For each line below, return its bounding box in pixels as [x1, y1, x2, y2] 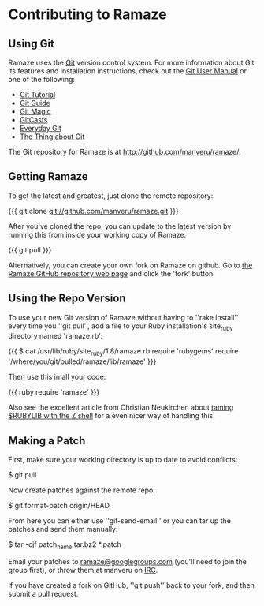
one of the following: [8, 75, 76, 84]
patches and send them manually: [8, 525, 118, 534]
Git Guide [19, 99, 50, 107]
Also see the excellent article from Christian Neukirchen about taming [8, 402, 234, 412]
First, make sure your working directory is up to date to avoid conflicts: [8, 455, 238, 465]
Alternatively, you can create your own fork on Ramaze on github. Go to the [8, 260, 253, 270]
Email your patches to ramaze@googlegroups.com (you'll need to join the [8, 556, 247, 566]
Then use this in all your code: [8, 372, 106, 382]
